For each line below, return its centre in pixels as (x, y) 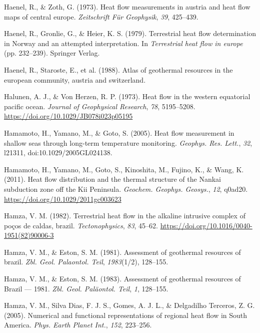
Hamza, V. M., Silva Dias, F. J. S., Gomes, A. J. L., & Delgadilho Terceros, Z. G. (129, 305)
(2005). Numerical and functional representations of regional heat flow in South (126, 315)
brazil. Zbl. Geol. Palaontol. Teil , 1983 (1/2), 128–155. (86, 262)
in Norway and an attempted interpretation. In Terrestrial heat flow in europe (123, 43)
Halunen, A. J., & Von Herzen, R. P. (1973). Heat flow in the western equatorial (127, 96)
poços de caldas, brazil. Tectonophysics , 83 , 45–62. (81, 225)
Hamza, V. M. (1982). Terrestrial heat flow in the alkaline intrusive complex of (125, 216)
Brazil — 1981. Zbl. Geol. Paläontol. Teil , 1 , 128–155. (86, 288)
